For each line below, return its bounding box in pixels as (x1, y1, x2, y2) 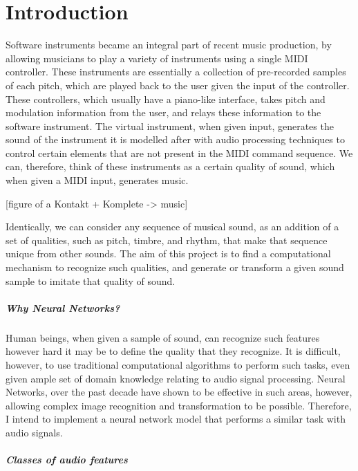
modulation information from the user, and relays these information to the (6, 105, 321, 120)
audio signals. (6, 425, 63, 439)
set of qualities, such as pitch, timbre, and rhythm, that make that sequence (6, 232, 328, 247)
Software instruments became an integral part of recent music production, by (6, 37, 332, 52)
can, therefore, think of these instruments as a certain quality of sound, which (6, 159, 335, 174)
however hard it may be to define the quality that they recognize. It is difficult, (6, 344, 341, 358)
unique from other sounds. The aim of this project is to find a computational (6, 246, 331, 261)
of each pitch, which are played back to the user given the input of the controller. (6, 77, 350, 92)
